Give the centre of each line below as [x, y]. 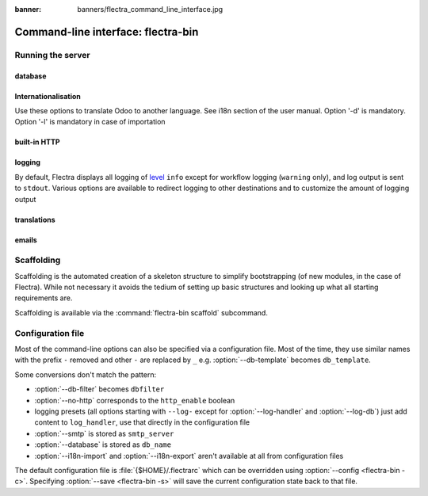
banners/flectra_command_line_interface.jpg [150, 9]
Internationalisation [48, 96]
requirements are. [44, 298]
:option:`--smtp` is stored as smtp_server [104, 433]
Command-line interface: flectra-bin [107, 32]
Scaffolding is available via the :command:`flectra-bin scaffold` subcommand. [141, 312]
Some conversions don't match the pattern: [86, 374]
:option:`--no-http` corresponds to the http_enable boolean [135, 400]
